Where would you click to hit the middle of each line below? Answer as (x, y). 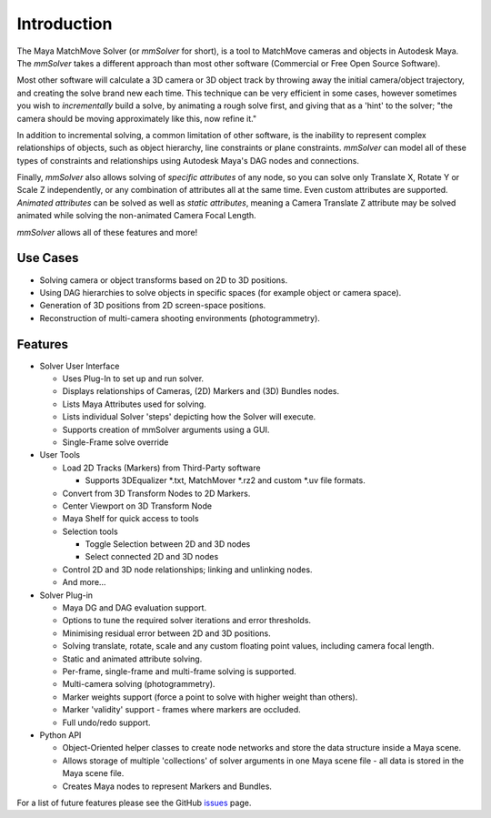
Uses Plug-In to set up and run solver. (133, 379)
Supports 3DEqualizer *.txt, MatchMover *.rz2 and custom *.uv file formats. (225, 480)
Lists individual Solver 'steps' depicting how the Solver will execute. (189, 417)
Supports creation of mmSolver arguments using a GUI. (166, 429)
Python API (60, 735)
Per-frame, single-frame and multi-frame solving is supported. (179, 671)
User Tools (60, 455)
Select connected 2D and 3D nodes (152, 557)
